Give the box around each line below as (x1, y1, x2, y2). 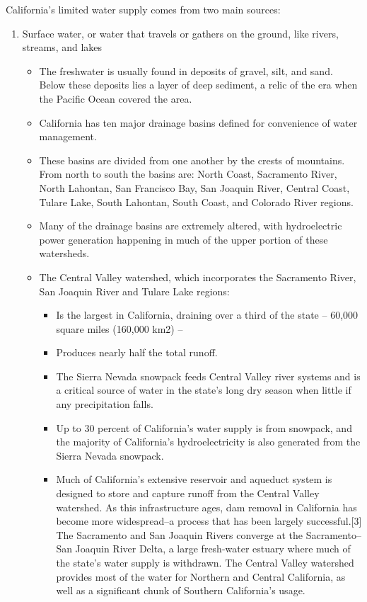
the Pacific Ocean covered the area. (39, 91, 192, 106)
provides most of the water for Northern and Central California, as (56, 569, 346, 584)
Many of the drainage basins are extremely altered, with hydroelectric (39, 218, 342, 233)
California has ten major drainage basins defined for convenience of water (39, 115, 358, 130)
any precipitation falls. (56, 397, 153, 411)
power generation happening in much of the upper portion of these (39, 232, 328, 246)
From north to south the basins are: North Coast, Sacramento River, (39, 166, 337, 181)
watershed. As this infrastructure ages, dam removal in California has (56, 499, 357, 514)
